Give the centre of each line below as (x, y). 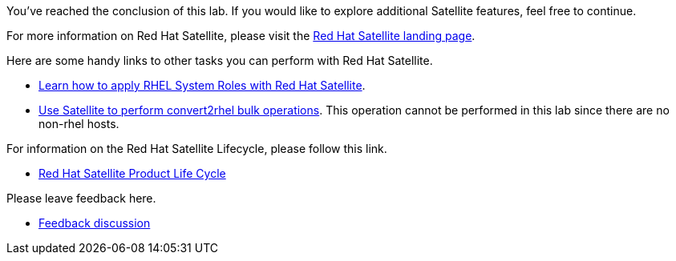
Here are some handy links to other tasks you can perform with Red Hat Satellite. (220, 60)
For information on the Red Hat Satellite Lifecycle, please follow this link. (197, 149)
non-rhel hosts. (79, 124)
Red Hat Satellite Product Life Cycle (132, 173)
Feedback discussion (95, 223)
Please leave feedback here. (81, 198)
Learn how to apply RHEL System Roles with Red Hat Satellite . (202, 85)
